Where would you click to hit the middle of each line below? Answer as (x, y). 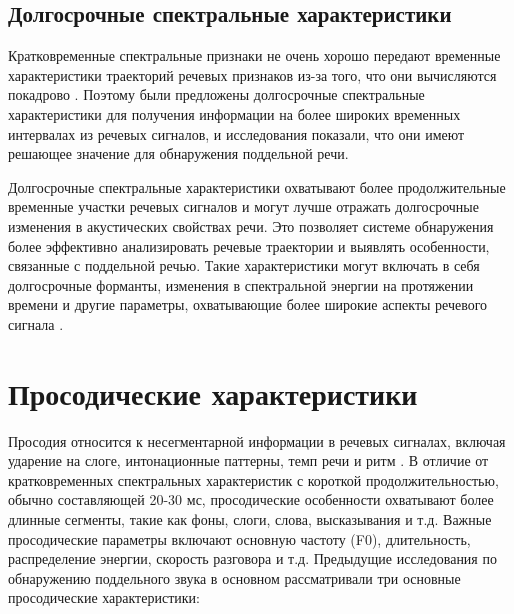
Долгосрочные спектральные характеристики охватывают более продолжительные (257, 186)
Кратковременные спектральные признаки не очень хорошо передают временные (254, 55)
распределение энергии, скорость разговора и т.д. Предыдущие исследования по (252, 558)
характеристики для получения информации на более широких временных (234, 113)
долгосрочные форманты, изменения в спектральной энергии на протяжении (241, 284)
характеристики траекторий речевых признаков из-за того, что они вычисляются (252, 74)
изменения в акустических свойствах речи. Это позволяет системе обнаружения (251, 225)
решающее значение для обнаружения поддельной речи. (178, 153)
